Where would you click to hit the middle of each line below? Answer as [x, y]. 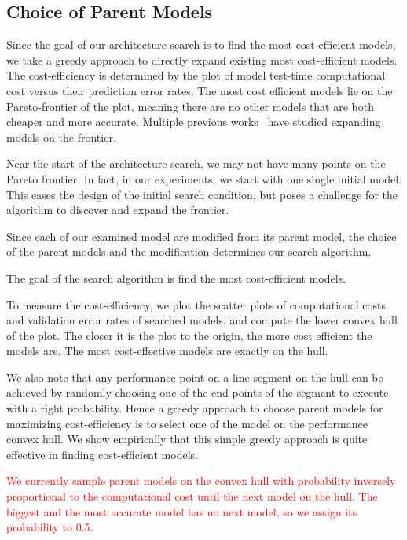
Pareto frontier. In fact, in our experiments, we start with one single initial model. [204, 178]
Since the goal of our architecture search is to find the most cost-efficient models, [201, 44]
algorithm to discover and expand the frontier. [118, 210]
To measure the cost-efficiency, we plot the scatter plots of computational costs [196, 304]
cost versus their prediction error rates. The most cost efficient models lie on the [200, 90]
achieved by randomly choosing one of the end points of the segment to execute [198, 392]
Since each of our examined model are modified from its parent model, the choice [202, 236]
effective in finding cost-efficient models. [102, 454]
